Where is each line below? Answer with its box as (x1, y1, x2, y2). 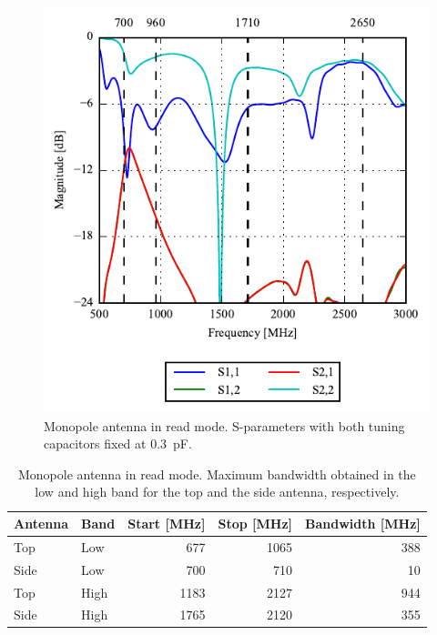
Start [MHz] (127, 514, 206, 533)
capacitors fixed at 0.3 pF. (44, 434, 192, 453)
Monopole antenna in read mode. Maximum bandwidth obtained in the (17, 464, 416, 483)
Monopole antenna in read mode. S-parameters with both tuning (44, 416, 405, 435)
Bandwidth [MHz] (305, 514, 421, 533)
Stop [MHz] (218, 514, 293, 533)
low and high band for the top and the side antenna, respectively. (35, 482, 400, 501)
